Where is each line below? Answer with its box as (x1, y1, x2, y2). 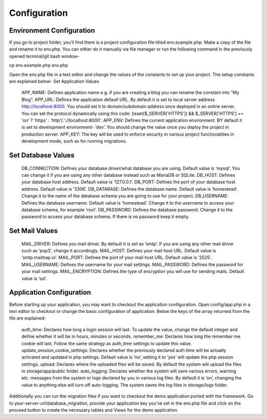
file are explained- (9, 315, 46, 321)
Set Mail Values (9, 227, 58, 235)
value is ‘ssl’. (21, 275, 47, 281)
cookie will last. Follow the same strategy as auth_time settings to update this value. (21, 340, 192, 346)
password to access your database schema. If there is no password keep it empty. (21, 213, 190, 220)
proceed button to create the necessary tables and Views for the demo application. (9, 407, 178, 413)
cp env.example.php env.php (9, 62, 69, 68)
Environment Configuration (9, 26, 95, 35)
